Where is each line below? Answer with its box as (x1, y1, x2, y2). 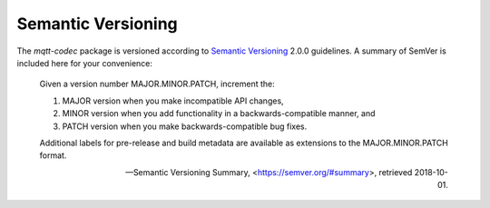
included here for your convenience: (16, 57, 153, 68)
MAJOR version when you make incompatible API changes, (62, 95, 285, 106)
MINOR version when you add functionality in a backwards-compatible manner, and (62, 108, 376, 119)
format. (39, 150, 67, 161)
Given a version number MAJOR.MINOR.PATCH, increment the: (39, 78, 276, 90)
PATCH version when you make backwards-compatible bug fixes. (62, 121, 308, 132)
